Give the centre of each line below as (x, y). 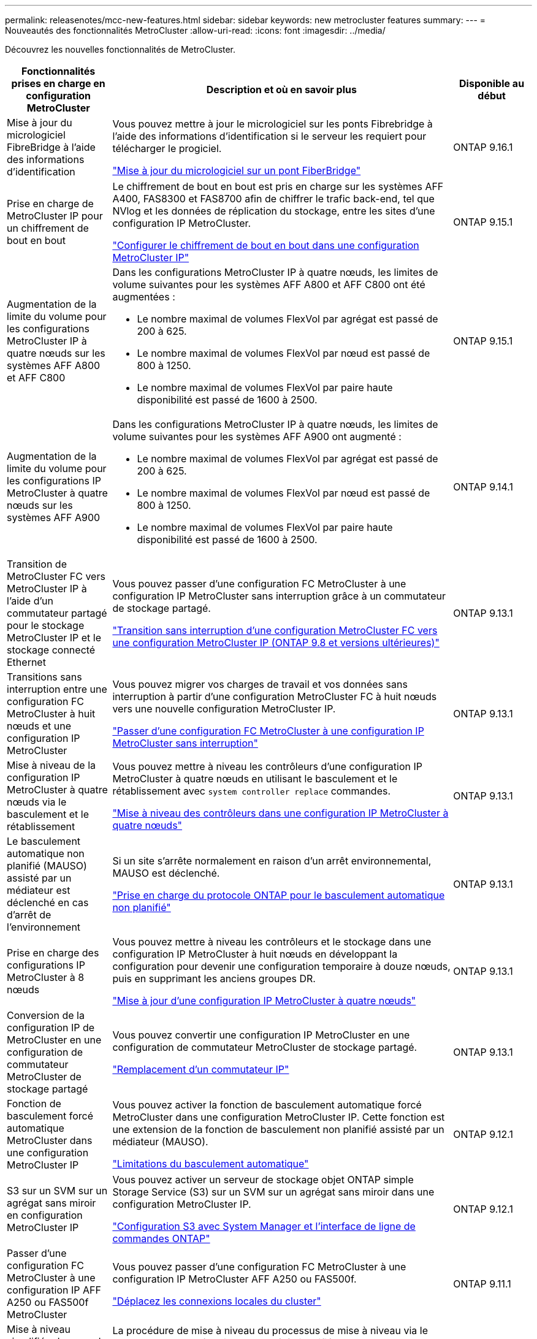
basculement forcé (50, 1116)
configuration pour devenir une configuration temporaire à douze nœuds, (281, 966)
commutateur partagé (57, 613)
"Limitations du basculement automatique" (211, 1164)
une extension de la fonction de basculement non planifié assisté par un (278, 1129)
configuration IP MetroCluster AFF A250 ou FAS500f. (234, 1279)
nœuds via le (37, 802)
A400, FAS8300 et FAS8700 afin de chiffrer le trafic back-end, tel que (273, 199)
